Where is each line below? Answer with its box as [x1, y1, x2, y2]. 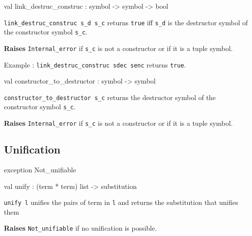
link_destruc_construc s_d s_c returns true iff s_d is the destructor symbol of [4, 17, 248, 27]
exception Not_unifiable [4, 164, 76, 174]
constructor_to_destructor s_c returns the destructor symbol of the [4, 92, 216, 102]
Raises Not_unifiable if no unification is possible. [4, 223, 157, 233]
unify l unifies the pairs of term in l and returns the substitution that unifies [4, 197, 238, 207]
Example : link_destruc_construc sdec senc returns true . [4, 59, 186, 69]
